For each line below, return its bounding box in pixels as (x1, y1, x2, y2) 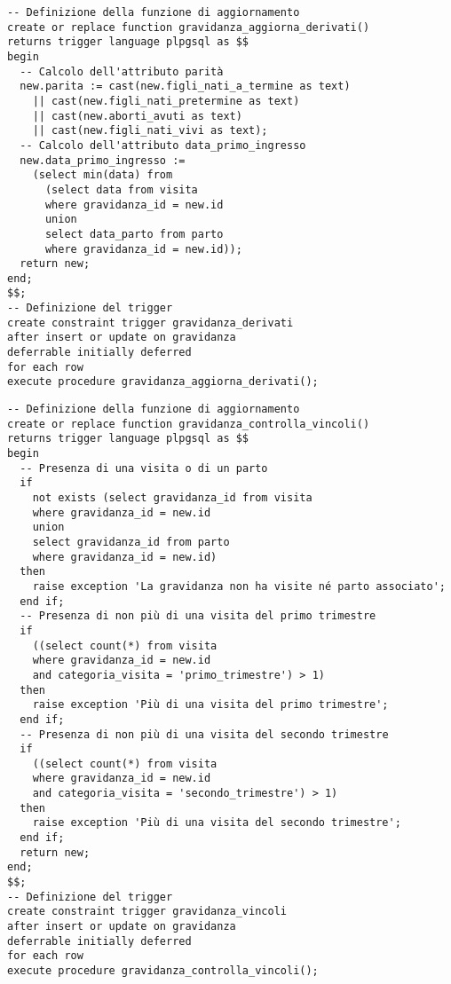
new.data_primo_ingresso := (20, 154, 186, 167)
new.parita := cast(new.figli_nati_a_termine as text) (20, 80, 351, 93)
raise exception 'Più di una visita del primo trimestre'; (32, 698, 389, 712)
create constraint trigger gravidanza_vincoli (7, 905, 287, 918)
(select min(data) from (32, 169, 173, 182)
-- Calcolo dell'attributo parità (20, 65, 224, 78)
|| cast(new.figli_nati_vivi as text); (32, 124, 268, 138)
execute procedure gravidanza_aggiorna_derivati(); (7, 375, 319, 389)
